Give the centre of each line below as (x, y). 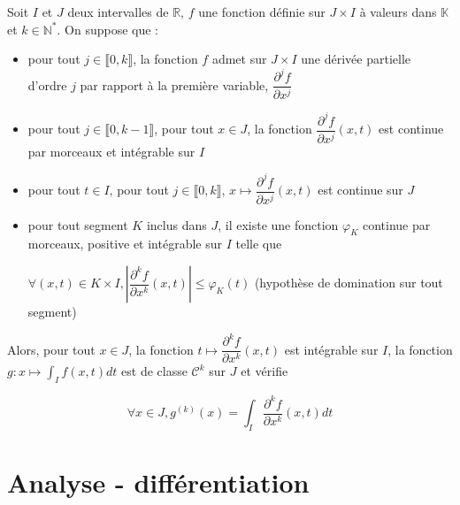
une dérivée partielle (356, 59)
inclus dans (176, 224)
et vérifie (264, 371)
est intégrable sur (331, 349)
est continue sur (360, 190)
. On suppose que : (108, 29)
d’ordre (47, 84)
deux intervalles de (118, 11)
